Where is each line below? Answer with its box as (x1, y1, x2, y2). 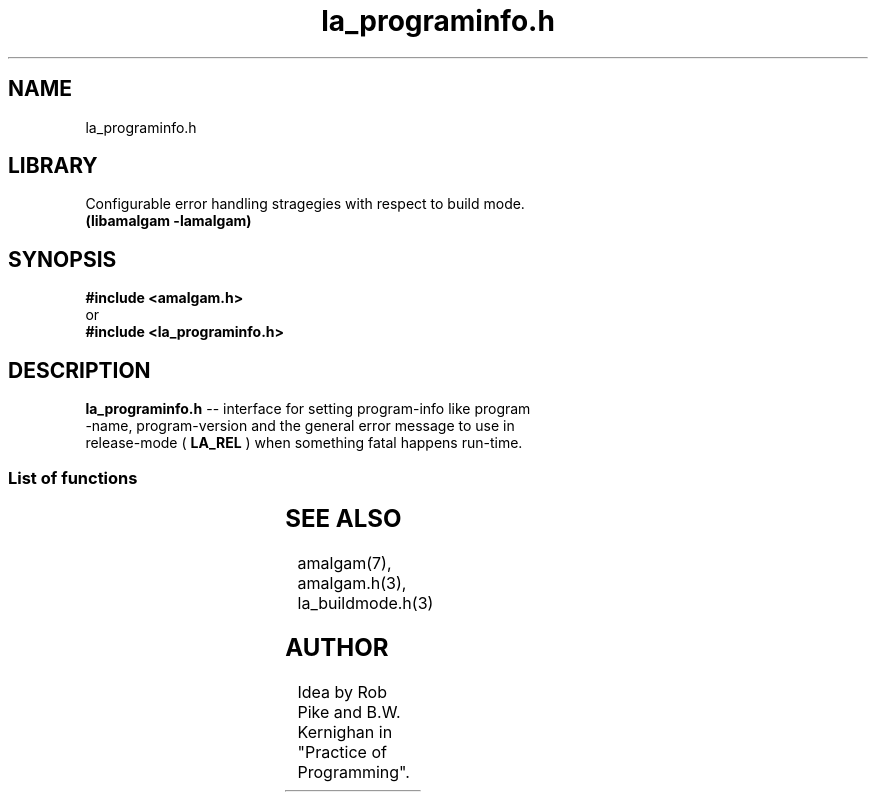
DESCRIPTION (8, 357, 151, 383)
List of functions (8, 467, 138, 488)
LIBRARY (8, 153, 98, 179)
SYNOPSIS (8, 246, 117, 272)
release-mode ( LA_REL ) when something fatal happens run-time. (85, 434, 523, 452)
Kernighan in (297, 721, 393, 742)
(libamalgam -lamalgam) (85, 212, 252, 230)
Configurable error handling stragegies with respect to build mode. (85, 195, 525, 213)
